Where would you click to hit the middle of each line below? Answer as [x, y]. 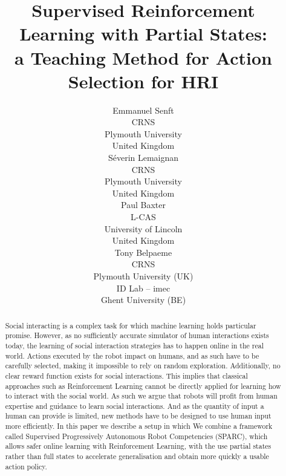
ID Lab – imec [143, 288]
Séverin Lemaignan [143, 158]
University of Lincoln [143, 228]
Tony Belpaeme [143, 252]
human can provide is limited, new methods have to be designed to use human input [138, 416]
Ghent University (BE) [143, 300]
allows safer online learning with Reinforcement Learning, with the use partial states [138, 446]
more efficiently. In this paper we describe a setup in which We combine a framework [139, 426]
